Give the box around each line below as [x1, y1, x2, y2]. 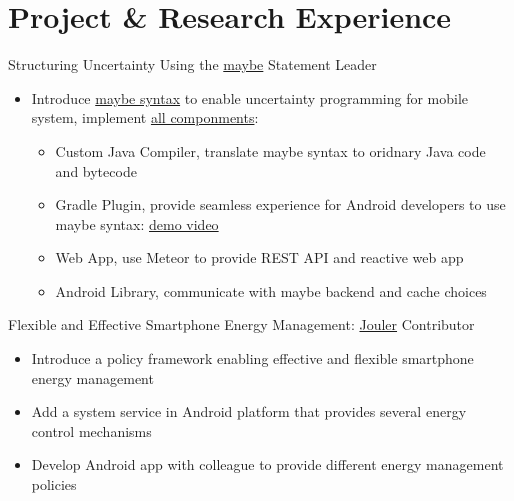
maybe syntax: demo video [55, 213, 219, 234]
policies [31, 474, 77, 495]
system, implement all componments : [31, 107, 259, 128]
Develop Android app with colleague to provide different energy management [31, 454, 504, 475]
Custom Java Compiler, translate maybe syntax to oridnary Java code [55, 140, 486, 161]
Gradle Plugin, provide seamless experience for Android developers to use [55, 194, 506, 215]
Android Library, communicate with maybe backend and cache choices [55, 280, 487, 301]
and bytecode [55, 160, 137, 181]
